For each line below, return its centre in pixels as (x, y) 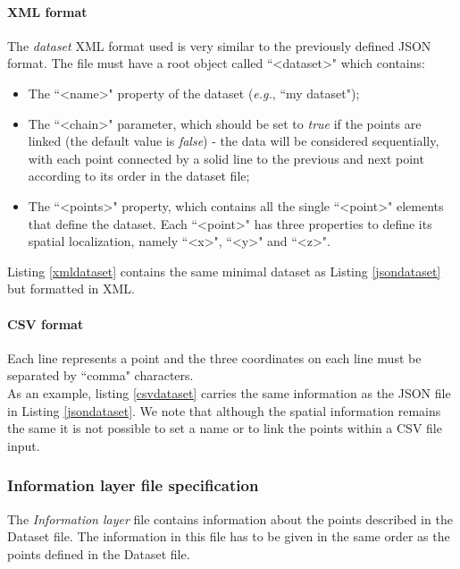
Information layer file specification (133, 485)
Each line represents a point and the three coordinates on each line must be (214, 357)
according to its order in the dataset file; (139, 176)
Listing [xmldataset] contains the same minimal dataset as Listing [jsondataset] (224, 271)
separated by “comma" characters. (100, 375)
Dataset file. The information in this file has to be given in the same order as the (229, 536)
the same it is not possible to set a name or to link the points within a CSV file (225, 428)
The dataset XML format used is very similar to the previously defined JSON (219, 45)
